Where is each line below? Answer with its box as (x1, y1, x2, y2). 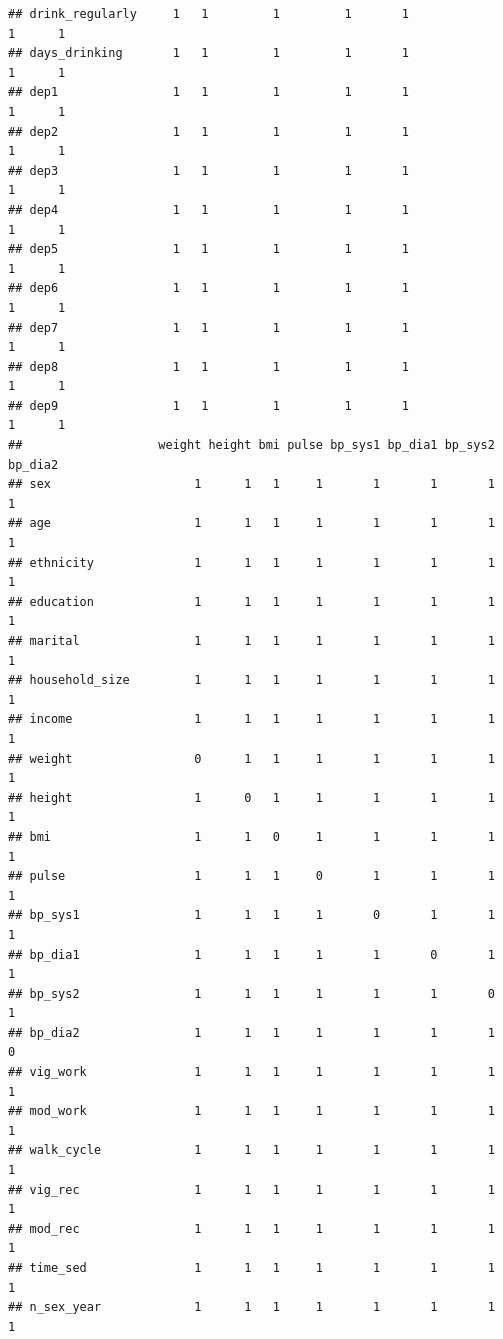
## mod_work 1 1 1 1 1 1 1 (8, 1104, 495, 1119)
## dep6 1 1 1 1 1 (8, 281, 409, 296)
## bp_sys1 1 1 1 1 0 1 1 (8, 908, 495, 923)
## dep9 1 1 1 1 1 (8, 398, 409, 413)
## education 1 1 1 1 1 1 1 (8, 594, 495, 609)
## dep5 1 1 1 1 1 (8, 242, 409, 257)
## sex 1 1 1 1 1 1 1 (8, 477, 495, 492)
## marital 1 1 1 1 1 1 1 (8, 634, 495, 648)
